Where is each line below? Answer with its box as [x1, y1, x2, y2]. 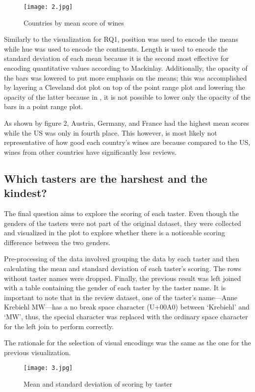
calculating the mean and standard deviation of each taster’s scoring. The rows [4, 263, 241, 273]
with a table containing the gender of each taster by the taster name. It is [4, 282, 226, 293]
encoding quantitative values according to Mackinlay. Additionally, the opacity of [4, 63, 248, 73]
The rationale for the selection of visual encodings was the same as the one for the [4, 337, 251, 348]
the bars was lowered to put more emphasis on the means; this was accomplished [4, 72, 247, 83]
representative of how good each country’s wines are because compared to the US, [4, 137, 251, 147]
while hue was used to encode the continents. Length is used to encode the [4, 43, 228, 54]
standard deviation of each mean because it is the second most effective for [4, 53, 229, 63]
